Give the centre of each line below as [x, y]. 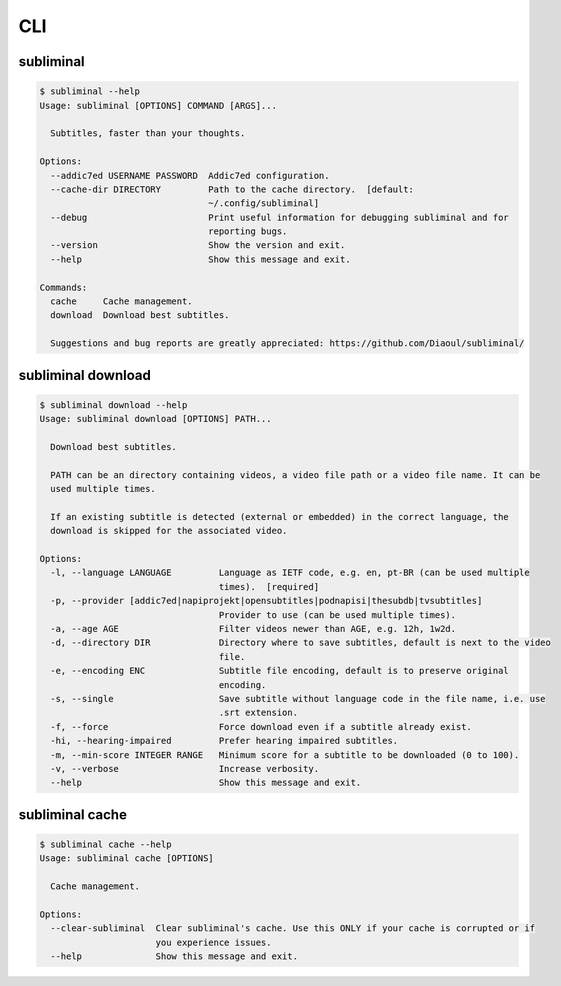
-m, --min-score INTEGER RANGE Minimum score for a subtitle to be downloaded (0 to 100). [285, 754]
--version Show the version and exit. [198, 245]
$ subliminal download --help [113, 404]
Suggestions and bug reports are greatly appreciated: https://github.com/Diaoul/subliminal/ [287, 343]
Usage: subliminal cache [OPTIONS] [126, 858]
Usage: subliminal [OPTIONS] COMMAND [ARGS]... [158, 105]
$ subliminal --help [89, 91]
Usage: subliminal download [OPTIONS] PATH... [155, 419]
